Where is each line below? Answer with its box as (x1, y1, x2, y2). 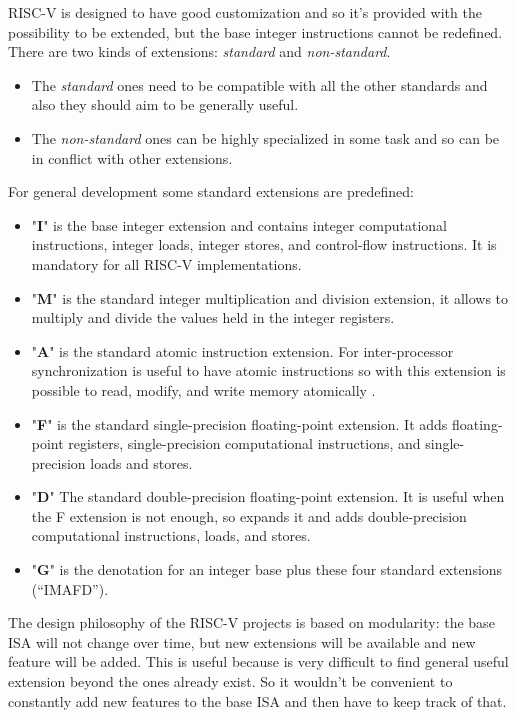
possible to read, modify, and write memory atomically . (31, 379, 376, 400)
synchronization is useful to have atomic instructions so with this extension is (31, 360, 506, 381)
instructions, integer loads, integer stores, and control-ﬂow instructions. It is (31, 234, 497, 255)
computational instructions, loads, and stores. (31, 525, 311, 546)
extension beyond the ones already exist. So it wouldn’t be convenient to (8, 671, 453, 692)
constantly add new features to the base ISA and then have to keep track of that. (8, 690, 507, 711)
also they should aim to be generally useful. (31, 94, 299, 115)
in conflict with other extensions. (31, 147, 233, 168)
